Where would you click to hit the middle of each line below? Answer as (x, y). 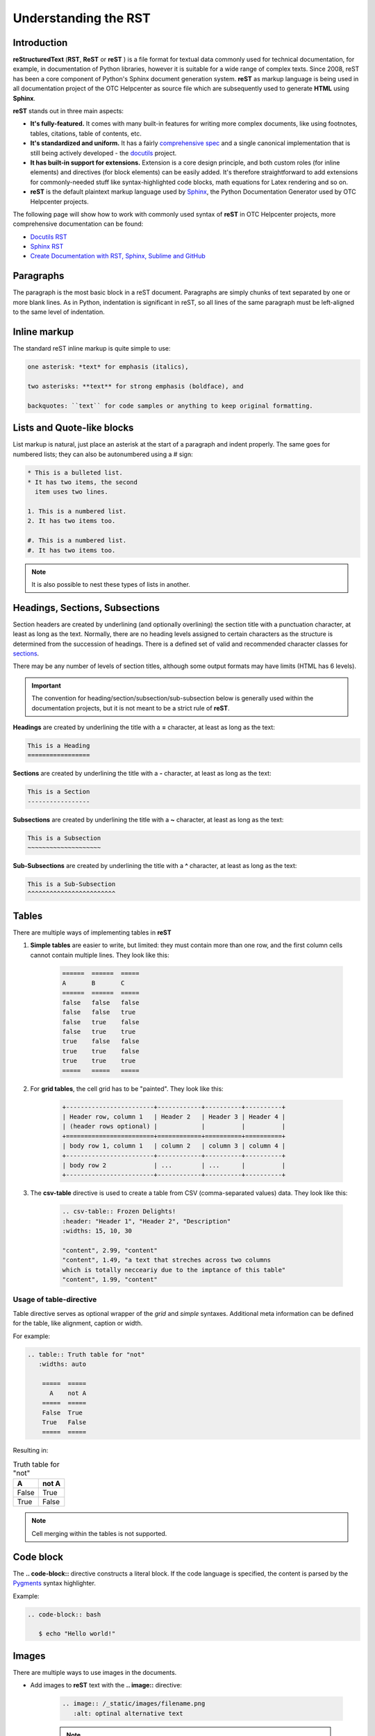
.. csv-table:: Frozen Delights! (119, 1211)
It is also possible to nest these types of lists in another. (111, 584)
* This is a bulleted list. (75, 473)
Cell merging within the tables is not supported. (99, 1533)
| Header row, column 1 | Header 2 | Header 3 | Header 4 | (174, 1117)
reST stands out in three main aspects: (68, 111)
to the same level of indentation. (59, 312)
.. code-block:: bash (64, 1614)
